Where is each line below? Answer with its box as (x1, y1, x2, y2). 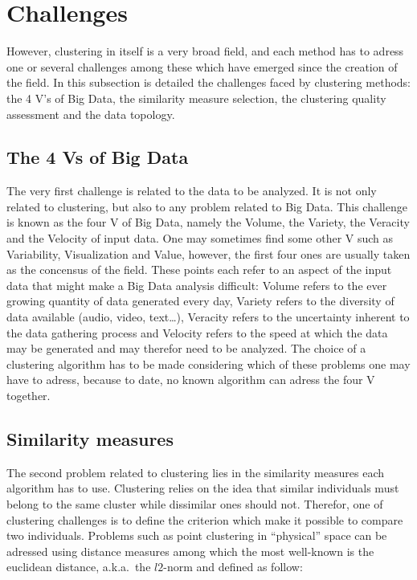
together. (6, 387, 51, 404)
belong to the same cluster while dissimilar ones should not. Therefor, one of (6, 496, 383, 512)
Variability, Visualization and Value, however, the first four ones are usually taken (6, 245, 411, 262)
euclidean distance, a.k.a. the (6, 558, 151, 575)
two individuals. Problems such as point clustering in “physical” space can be (6, 527, 387, 544)
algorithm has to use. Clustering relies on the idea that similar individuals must (6, 480, 399, 496)
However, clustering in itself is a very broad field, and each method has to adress (6, 43, 404, 59)
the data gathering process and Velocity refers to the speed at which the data (6, 324, 388, 341)
